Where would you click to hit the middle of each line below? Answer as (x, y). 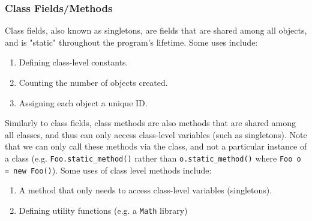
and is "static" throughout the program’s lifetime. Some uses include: (131, 42)
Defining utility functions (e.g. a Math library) (103, 210)
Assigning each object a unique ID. (83, 102)
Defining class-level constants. (73, 62)
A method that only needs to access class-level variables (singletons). (145, 190)
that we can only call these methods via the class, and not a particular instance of (156, 146)
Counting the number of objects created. (93, 82)
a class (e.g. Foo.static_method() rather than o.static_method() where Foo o (153, 158)
